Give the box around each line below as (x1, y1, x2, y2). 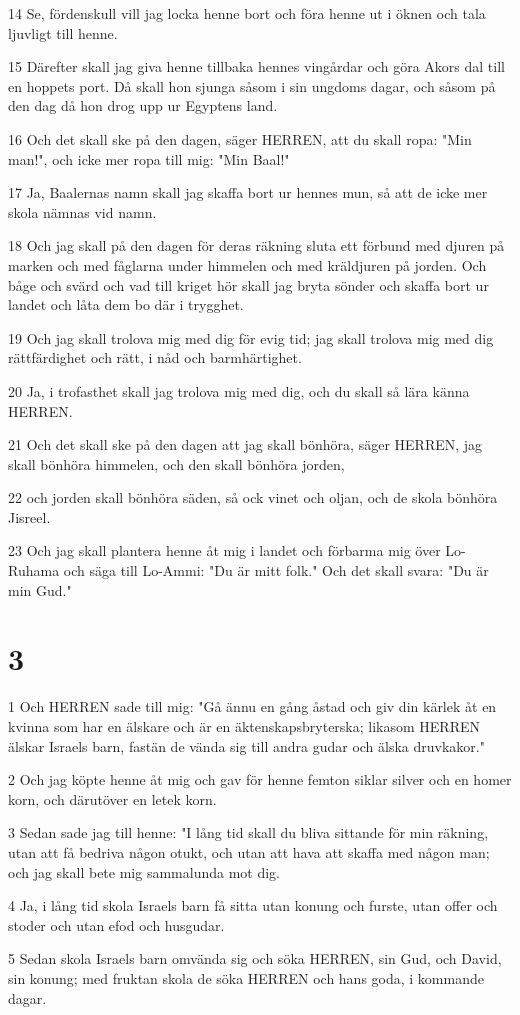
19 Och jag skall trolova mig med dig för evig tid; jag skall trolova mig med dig (8, 327, 494, 348)
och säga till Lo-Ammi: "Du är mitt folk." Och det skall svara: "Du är (63, 560, 489, 581)
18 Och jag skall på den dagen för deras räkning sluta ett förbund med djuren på (8, 235, 505, 256)
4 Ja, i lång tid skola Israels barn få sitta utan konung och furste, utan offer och (8, 895, 498, 916)
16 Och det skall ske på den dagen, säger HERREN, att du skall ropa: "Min (8, 128, 472, 149)
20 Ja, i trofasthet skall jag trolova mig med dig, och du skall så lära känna (8, 380, 470, 401)
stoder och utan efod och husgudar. (8, 914, 225, 935)
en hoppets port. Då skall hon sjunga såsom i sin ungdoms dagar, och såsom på (8, 75, 496, 96)
